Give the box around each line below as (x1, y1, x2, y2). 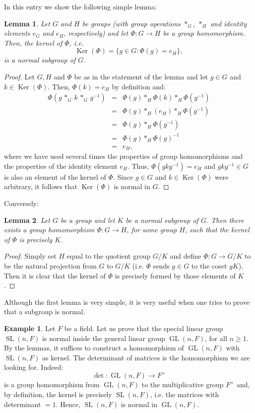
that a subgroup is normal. (4, 306, 85, 317)
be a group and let (60, 214, 115, 225)
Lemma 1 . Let (4, 18, 50, 28)
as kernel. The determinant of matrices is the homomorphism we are (42, 352, 250, 362)
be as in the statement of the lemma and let (74, 71, 208, 81)
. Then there (206, 214, 244, 225)
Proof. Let (4, 71, 35, 81)
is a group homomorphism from (4, 379, 100, 390)
